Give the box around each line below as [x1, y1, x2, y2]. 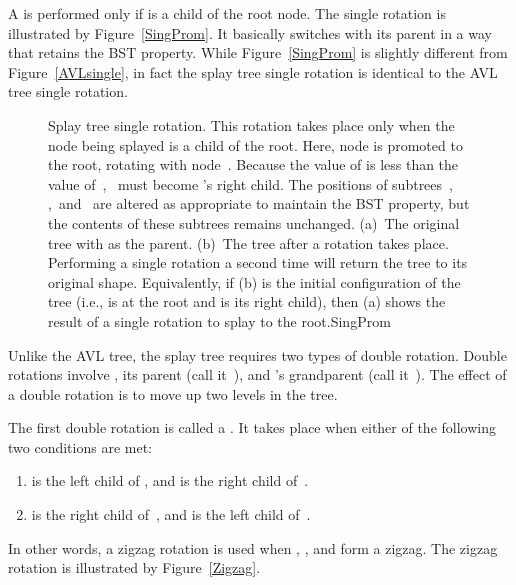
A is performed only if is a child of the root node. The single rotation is [8, 3, 446, 23]
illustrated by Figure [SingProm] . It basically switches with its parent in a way [8, 22, 492, 43]
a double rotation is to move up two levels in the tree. [8, 383, 338, 404]
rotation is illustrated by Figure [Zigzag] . [8, 557, 261, 578]
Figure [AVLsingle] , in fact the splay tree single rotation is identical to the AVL [8, 61, 498, 82]
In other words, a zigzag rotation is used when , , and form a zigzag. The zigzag [8, 537, 498, 558]
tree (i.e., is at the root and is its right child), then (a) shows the [48, 291, 446, 312]
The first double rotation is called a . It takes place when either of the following [8, 417, 496, 438]
